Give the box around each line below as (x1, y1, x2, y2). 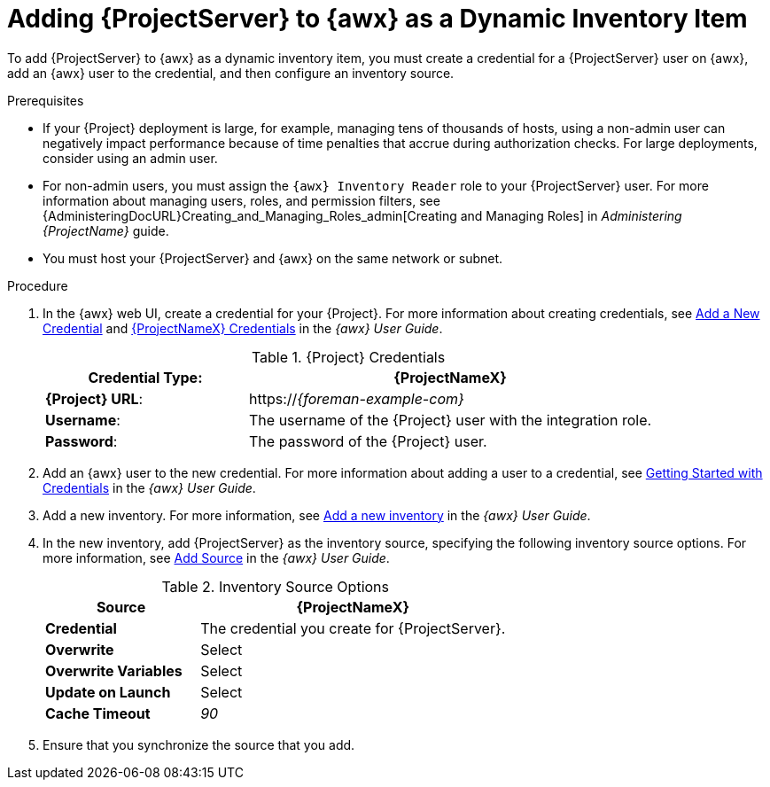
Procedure (7, 277, 68, 293)
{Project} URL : (45, 389, 144, 408)
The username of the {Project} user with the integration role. (249, 410, 652, 429)
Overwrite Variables (45, 661, 183, 680)
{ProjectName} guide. (43, 222, 169, 238)
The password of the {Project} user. (249, 432, 487, 450)
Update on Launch (45, 682, 171, 701)
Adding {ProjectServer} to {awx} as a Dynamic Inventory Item (7, 4, 748, 34)
